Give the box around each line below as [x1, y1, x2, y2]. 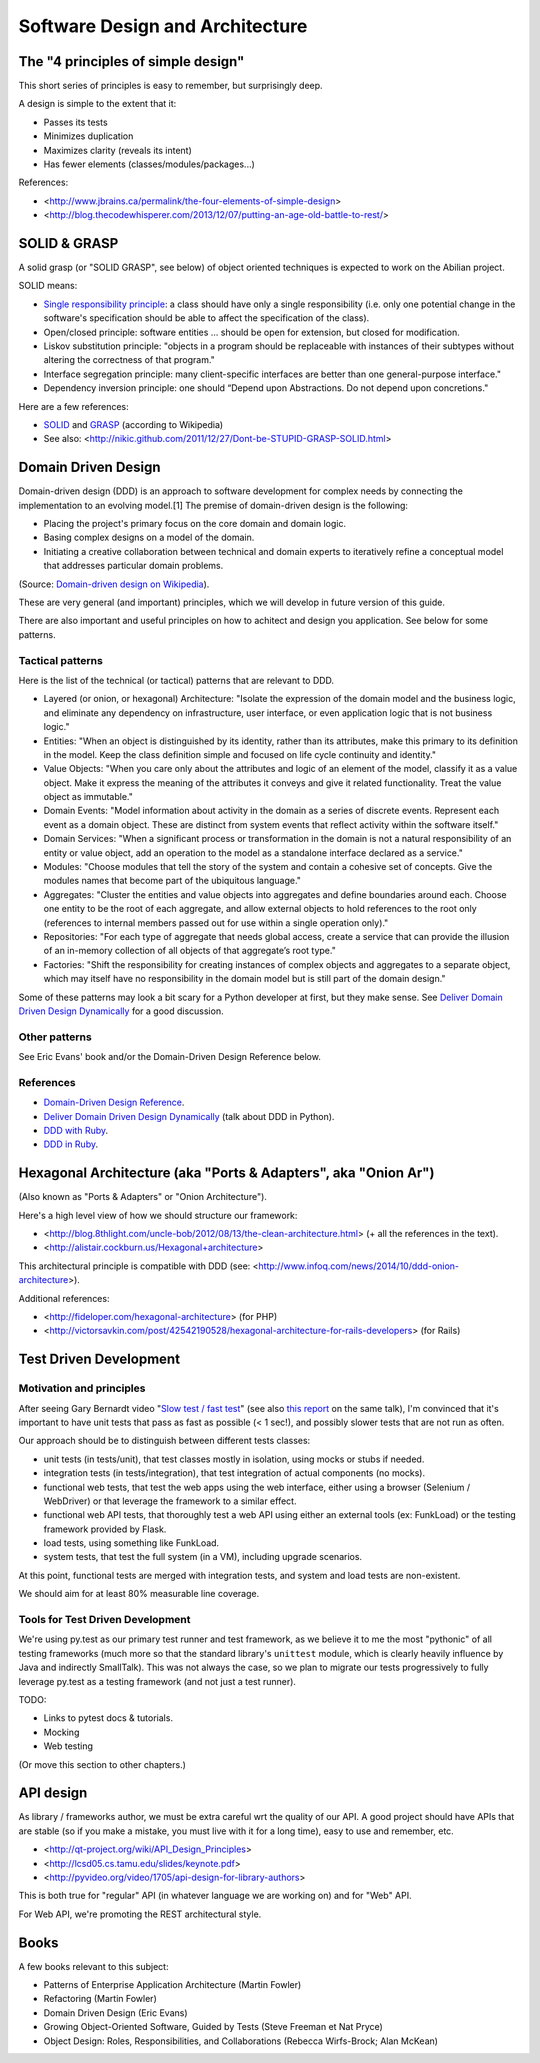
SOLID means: [18, 280, 78, 292]
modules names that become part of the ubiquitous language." [43, 875, 302, 887]
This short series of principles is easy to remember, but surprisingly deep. [18, 80, 324, 92]
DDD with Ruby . [43, 1125, 109, 1136]
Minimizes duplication [43, 130, 134, 142]
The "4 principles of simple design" [18, 53, 245, 70]
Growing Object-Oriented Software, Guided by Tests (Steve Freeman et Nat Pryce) [43, 2021, 384, 2033]
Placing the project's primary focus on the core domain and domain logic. [43, 518, 347, 530]
